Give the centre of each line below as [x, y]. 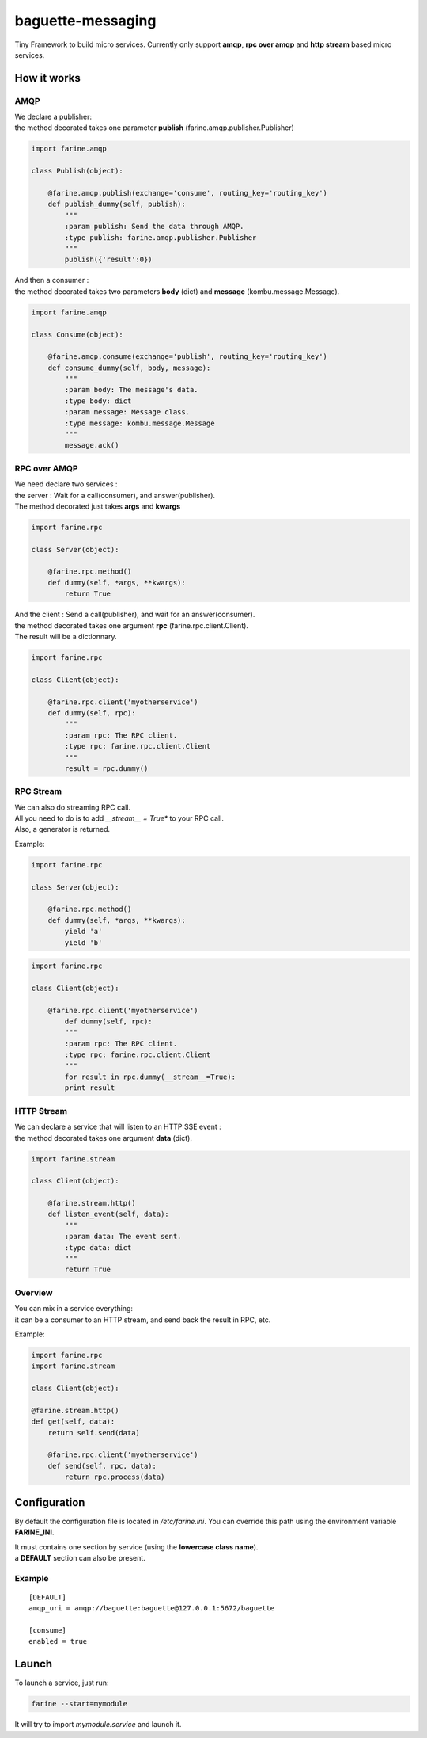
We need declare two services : [66, 484]
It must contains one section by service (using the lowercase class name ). [136, 1547]
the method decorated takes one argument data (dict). [104, 1138]
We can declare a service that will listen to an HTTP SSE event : [118, 1127]
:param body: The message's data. [131, 390]
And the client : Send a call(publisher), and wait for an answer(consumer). [135, 615]
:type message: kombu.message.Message [140, 423]
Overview [34, 1293]
